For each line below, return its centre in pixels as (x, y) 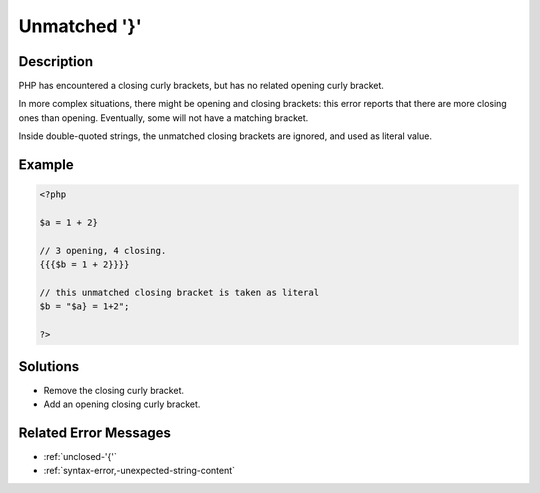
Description (56, 61)
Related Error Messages (95, 432)
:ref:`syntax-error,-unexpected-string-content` (139, 471)
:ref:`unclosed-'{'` (80, 456)
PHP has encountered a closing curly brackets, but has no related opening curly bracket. (201, 86)
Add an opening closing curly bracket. (122, 404)
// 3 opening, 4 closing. (103, 250)
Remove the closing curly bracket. (114, 390)
